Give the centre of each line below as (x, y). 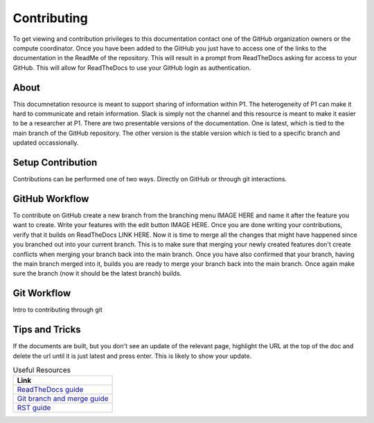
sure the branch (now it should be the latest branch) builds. (97, 273)
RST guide (34, 408)
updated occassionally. (46, 143)
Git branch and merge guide (63, 399)
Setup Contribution (55, 162)
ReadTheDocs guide (50, 390)
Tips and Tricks (47, 330)
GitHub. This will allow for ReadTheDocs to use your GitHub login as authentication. (132, 67)
